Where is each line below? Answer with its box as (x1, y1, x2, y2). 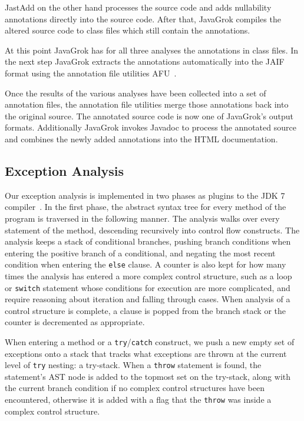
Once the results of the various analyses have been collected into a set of (5, 86, 266, 99)
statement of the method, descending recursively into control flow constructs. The (5, 223, 300, 236)
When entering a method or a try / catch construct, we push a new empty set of (5, 335, 295, 348)
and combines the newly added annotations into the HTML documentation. (5, 132, 278, 145)
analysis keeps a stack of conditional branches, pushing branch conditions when (5, 235, 291, 248)
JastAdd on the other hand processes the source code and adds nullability (5, 1, 272, 13)
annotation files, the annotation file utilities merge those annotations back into (5, 98, 289, 111)
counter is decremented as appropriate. (5, 316, 145, 328)
